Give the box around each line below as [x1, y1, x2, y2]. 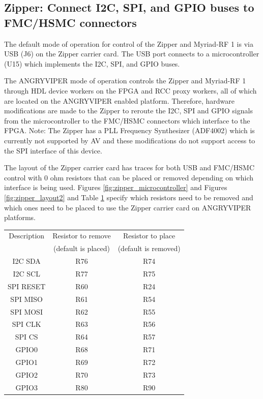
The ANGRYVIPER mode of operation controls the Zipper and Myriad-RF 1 [4, 75, 246, 86]
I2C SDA [12, 256, 41, 266]
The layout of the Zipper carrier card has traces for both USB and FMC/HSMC [4, 162, 254, 173]
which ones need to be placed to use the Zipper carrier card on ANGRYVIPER [4, 202, 251, 212]
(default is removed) [118, 243, 181, 254]
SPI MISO [10, 293, 43, 304]
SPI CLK [12, 319, 41, 329]
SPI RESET [8, 281, 46, 291]
